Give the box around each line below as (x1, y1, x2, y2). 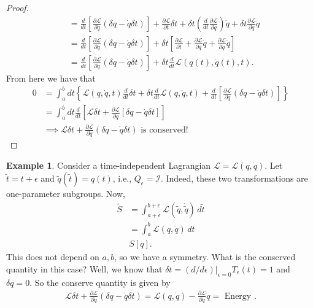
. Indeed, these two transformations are (160, 172, 308, 185)
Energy (224, 291, 252, 301)
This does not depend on (6, 250, 99, 263)
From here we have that (6, 71, 96, 84)
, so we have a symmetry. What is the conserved (114, 250, 296, 263)
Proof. (6, 1, 29, 13)
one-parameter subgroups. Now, (6, 187, 125, 200)
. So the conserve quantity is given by (29, 275, 171, 288)
